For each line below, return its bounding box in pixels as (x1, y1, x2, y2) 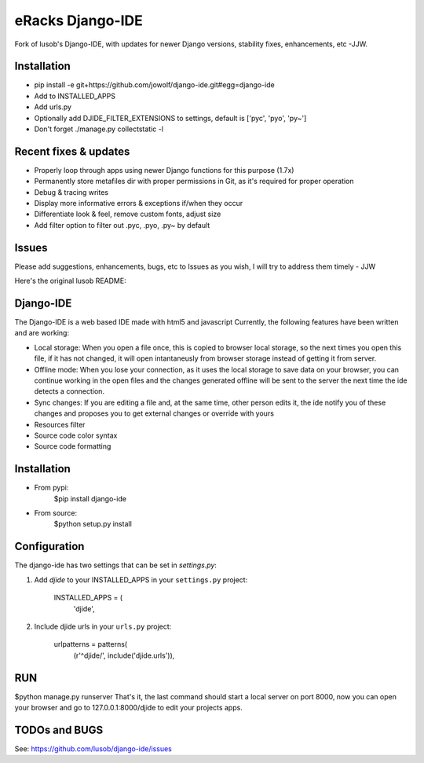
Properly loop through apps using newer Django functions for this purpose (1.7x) (34, 165, 294, 174)
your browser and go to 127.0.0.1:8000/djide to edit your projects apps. (14, 703, 243, 712)
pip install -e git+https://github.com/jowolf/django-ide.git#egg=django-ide (34, 80, 275, 90)
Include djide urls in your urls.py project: (34, 622, 172, 631)
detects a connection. (34, 387, 105, 396)
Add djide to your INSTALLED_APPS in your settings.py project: (34, 574, 248, 585)
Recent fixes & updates (14, 145, 130, 158)
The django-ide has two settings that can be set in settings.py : (14, 560, 217, 570)
